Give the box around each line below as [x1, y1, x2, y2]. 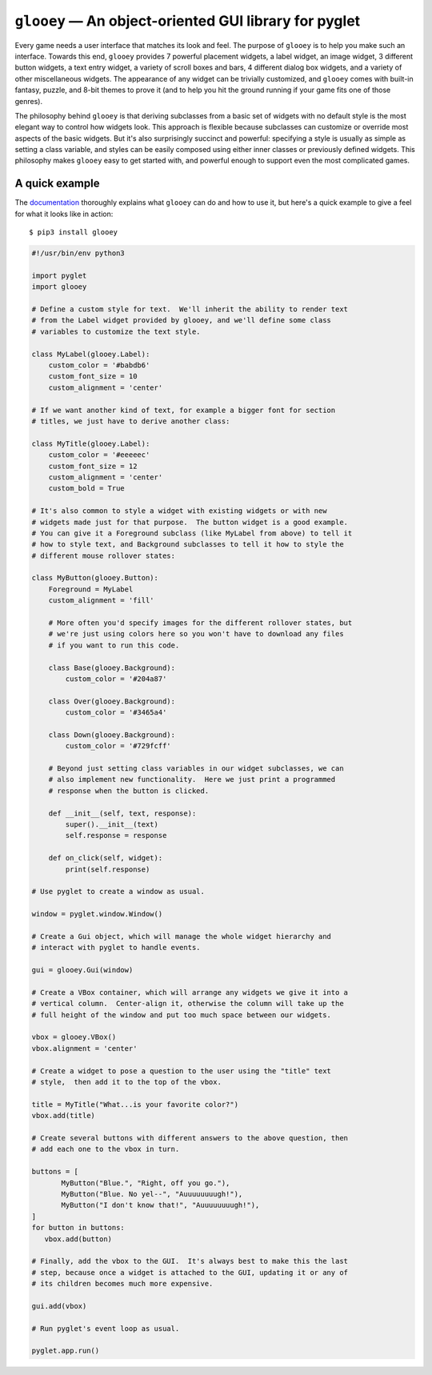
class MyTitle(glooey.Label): [31, 439, 150, 448]
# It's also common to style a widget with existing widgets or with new [31, 507, 327, 515]
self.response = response [65, 831, 167, 840]
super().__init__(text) [65, 820, 159, 829]
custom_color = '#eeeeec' [48, 451, 150, 459]
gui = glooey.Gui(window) [31, 965, 134, 975]
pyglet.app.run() [31, 1346, 100, 1356]
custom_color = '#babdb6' [48, 361, 150, 370]
